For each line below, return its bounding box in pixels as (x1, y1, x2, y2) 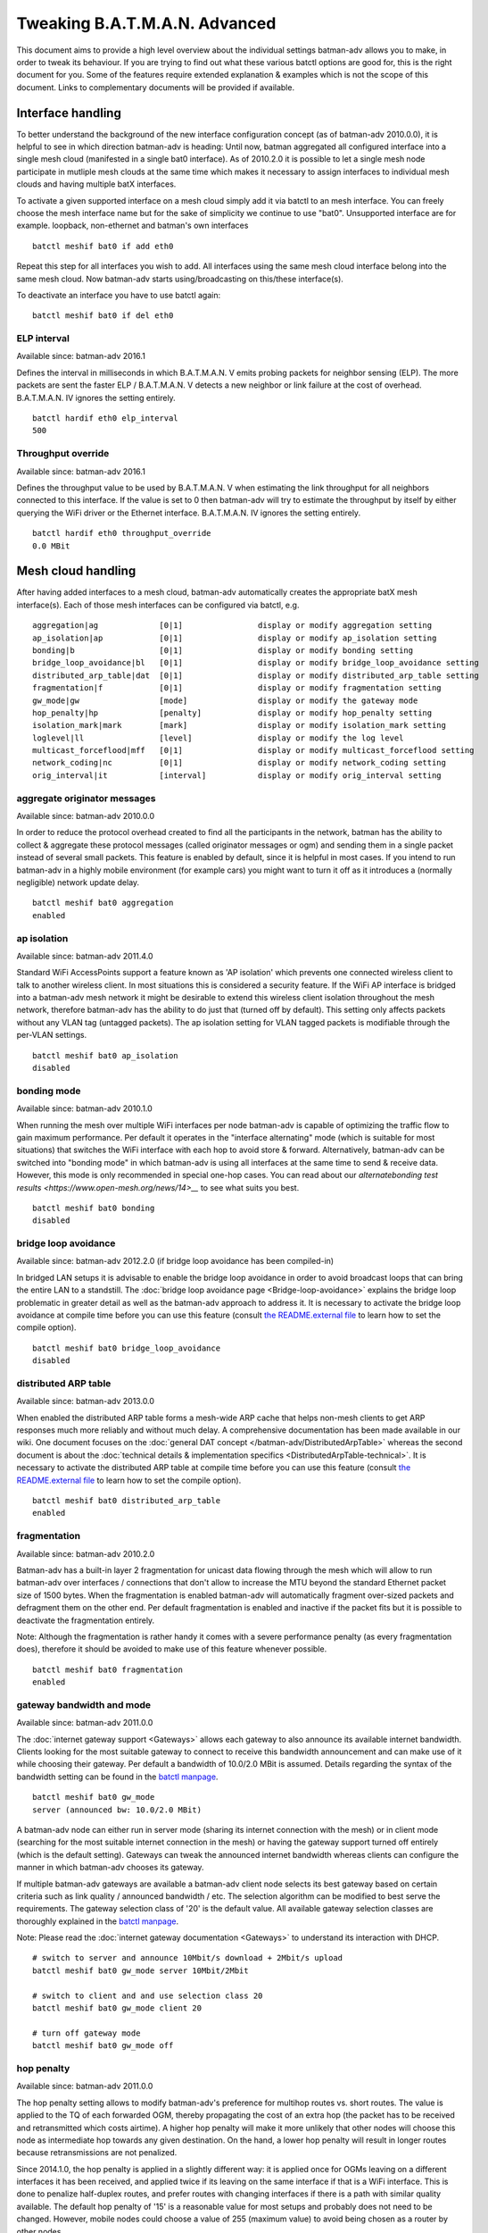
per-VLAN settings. (16, 1030, 87, 1041)
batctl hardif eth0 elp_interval (32, 414, 178, 423)
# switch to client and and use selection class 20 (32, 1990, 263, 2001)
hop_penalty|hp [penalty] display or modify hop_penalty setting (32, 707, 433, 718)
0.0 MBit (32, 540, 70, 551)
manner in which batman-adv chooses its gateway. (16, 1862, 204, 1873)
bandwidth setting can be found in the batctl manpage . (16, 1771, 219, 1782)
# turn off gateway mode (32, 2028, 141, 2038)
